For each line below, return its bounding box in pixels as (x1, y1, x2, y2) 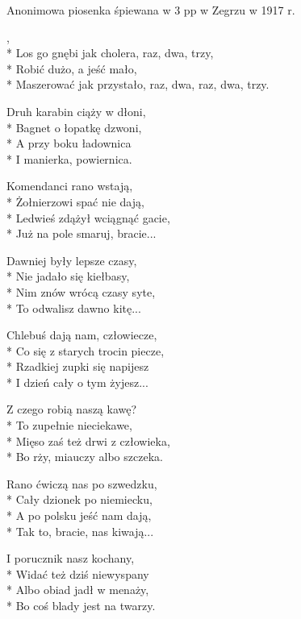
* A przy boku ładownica (6, 135, 132, 152)
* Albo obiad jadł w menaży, (6, 581, 149, 598)
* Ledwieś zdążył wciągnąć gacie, (6, 209, 170, 226)
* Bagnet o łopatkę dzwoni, (6, 118, 142, 135)
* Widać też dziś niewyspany (6, 565, 149, 582)
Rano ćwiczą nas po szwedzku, (6, 475, 157, 492)
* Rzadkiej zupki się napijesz (6, 358, 149, 375)
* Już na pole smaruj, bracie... (6, 225, 157, 242)
